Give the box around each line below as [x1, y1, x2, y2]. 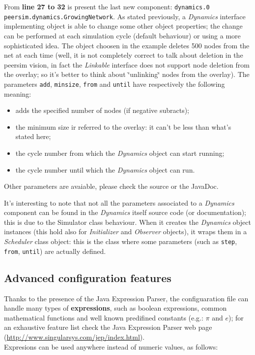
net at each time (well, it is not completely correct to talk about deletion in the [4, 50, 243, 60]
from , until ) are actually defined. [4, 246, 106, 256]
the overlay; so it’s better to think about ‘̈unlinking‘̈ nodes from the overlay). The [4, 69, 250, 79]
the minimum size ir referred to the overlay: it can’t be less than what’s [15, 121, 231, 132]
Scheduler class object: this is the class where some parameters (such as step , [4, 236, 237, 247]
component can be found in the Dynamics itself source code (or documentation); [4, 207, 246, 217]
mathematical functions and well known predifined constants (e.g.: [4, 312, 203, 322]
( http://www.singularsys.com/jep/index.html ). [4, 331, 145, 342]
